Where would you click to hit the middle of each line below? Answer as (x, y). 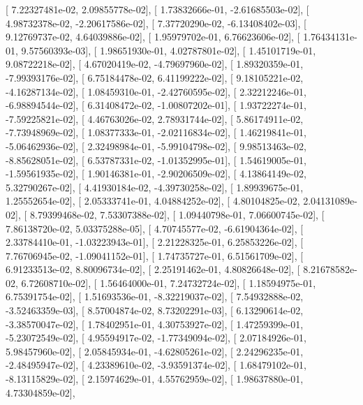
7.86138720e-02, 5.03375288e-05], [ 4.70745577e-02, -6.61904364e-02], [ (155, 228)
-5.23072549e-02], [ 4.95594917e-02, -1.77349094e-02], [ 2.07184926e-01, (156, 338)
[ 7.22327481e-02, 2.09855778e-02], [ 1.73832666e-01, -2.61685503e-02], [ (157, 9)
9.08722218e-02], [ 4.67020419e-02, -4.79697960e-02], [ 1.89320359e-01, (155, 64)
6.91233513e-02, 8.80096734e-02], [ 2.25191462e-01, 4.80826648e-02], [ (153, 269)
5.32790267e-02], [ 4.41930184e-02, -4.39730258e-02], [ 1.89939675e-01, (155, 187)
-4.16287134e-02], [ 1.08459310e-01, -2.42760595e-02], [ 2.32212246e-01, (156, 91)
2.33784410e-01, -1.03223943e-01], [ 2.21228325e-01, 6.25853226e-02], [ (155, 242)
